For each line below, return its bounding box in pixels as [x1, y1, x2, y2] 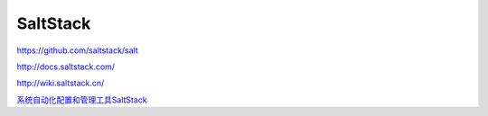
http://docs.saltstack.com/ [16, 61, 116, 72]
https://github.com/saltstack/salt [16, 45, 139, 56]
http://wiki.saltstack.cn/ [16, 77, 105, 89]
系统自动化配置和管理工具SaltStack [16, 94, 148, 105]
